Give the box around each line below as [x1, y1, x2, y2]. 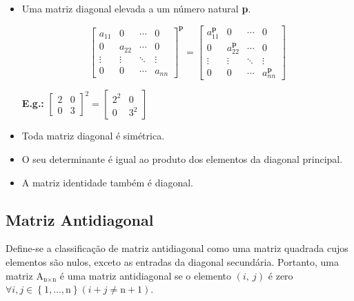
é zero [268, 268, 293, 282]
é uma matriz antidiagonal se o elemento [59, 268, 232, 282]
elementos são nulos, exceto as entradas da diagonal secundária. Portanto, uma [6, 255, 339, 269]
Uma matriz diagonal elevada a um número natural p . [21, 1, 251, 15]
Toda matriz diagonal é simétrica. [21, 128, 165, 143]
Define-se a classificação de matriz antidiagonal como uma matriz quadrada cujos [6, 241, 348, 255]
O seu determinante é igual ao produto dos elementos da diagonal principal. [21, 152, 343, 166]
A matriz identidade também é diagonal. [21, 175, 193, 189]
